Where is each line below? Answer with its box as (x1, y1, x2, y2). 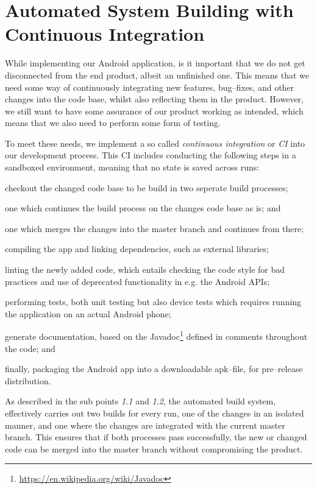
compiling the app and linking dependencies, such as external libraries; (5, 242, 269, 255)
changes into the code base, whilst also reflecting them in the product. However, (5, 93, 304, 105)
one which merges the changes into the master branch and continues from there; (5, 222, 304, 234)
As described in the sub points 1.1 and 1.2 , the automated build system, (5, 395, 276, 407)
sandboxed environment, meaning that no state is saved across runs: (5, 161, 260, 174)
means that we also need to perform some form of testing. (5, 116, 221, 129)
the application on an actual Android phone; (5, 307, 171, 320)
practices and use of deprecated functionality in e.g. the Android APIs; (5, 275, 270, 287)
